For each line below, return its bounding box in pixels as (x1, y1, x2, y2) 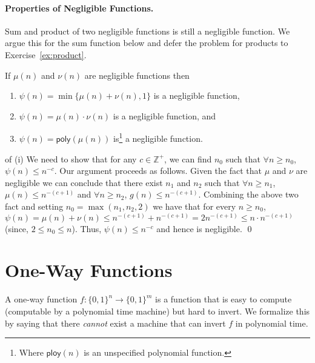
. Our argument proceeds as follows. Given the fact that (54, 164, 262, 177)
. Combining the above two (198, 188, 299, 201)
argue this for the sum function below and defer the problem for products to (5, 36, 288, 49)
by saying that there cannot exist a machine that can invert (5, 316, 226, 329)
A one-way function (5, 293, 78, 305)
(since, (5, 222, 28, 235)
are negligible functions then (84, 68, 190, 81)
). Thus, (71, 222, 102, 235)
